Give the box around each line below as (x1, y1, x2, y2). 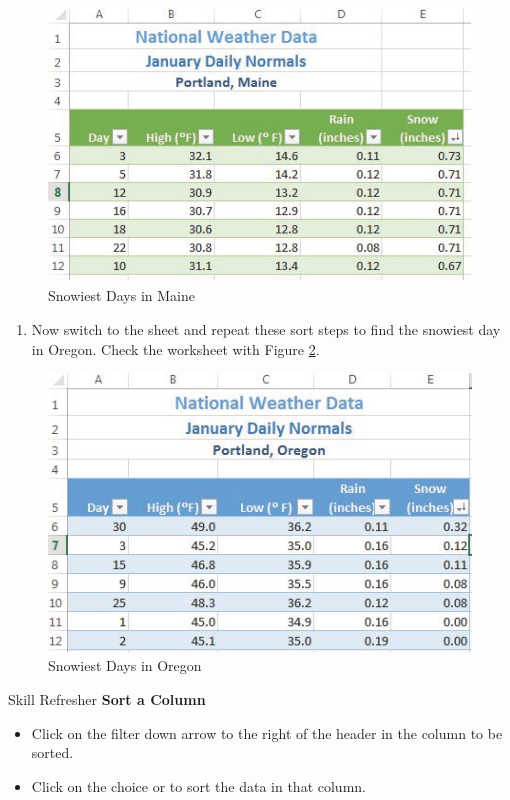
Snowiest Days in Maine (48, 285, 195, 306)
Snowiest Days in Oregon (48, 655, 202, 676)
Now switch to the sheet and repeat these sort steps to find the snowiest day (31, 319, 501, 339)
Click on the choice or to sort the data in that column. (31, 775, 366, 796)
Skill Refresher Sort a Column (8, 688, 206, 709)
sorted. (31, 742, 74, 763)
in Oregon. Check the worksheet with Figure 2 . (31, 338, 320, 359)
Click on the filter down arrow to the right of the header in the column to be (31, 722, 503, 743)
